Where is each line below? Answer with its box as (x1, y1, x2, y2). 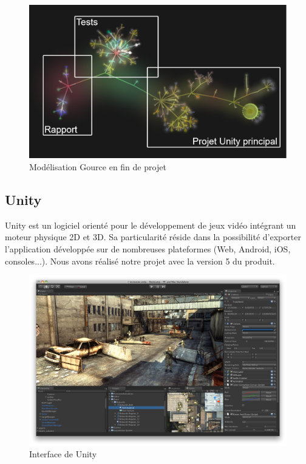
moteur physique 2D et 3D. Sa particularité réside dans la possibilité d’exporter (5, 230, 301, 243)
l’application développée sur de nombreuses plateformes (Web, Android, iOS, (5, 243, 291, 255)
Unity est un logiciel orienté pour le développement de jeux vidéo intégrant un (5, 218, 296, 231)
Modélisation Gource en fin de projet (29, 161, 166, 173)
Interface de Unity (29, 448, 97, 460)
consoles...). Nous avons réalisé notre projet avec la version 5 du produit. (5, 254, 275, 267)
